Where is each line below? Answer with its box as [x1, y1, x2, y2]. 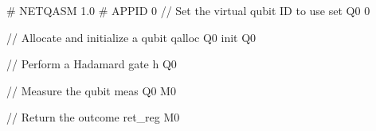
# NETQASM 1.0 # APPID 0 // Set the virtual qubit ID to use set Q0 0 [6, 2, 370, 18]
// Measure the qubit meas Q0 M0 [6, 82, 176, 98]
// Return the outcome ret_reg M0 [6, 109, 180, 125]
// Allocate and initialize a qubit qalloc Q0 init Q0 [6, 29, 257, 45]
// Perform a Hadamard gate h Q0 [6, 56, 177, 72]
